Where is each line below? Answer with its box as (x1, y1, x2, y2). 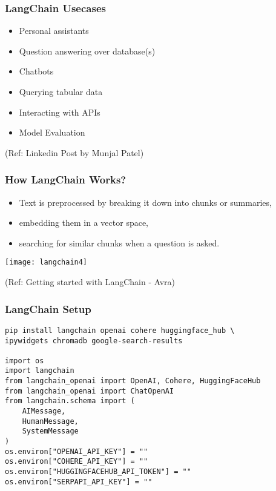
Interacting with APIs (19, 105, 100, 118)
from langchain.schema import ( (5, 397, 135, 406)
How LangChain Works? (5, 172, 126, 187)
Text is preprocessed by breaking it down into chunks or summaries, (19, 196, 272, 208)
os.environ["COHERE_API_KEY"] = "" (5, 457, 148, 466)
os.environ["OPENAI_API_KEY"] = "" (5, 447, 148, 456)
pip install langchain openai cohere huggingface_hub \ (5, 326, 235, 335)
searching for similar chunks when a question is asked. (19, 236, 220, 249)
